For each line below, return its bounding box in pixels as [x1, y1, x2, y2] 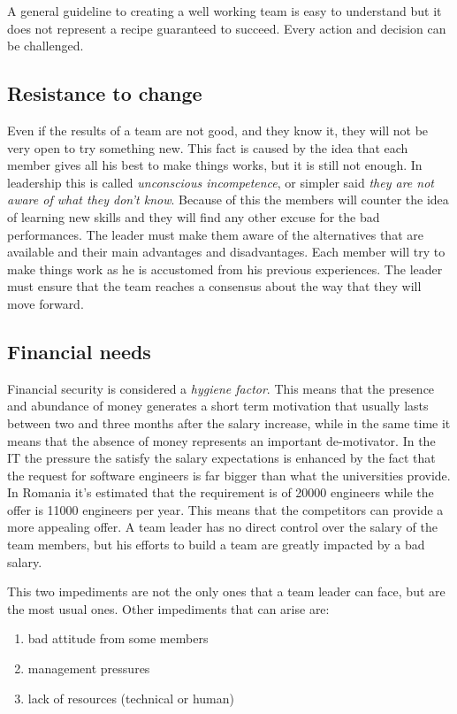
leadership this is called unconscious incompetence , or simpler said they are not [7, 173, 434, 191]
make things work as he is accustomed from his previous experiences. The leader [7, 259, 443, 278]
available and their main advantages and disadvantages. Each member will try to [7, 242, 446, 261]
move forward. [7, 294, 84, 312]
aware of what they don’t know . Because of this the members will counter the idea [7, 190, 449, 209]
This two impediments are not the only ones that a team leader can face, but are [7, 582, 446, 601]
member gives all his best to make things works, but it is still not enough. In [7, 156, 423, 174]
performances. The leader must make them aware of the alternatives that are [7, 225, 423, 243]
